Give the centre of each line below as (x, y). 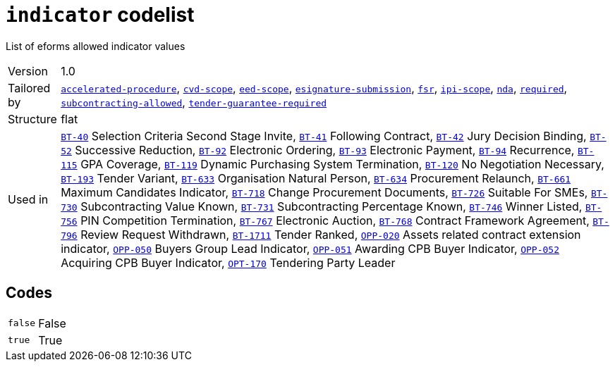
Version (28, 71)
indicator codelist (100, 15)
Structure (32, 119)
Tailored (29, 88)
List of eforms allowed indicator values (96, 46)
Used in (28, 199)
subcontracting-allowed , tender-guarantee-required (194, 102)
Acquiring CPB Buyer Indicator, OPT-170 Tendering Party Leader (228, 262)
